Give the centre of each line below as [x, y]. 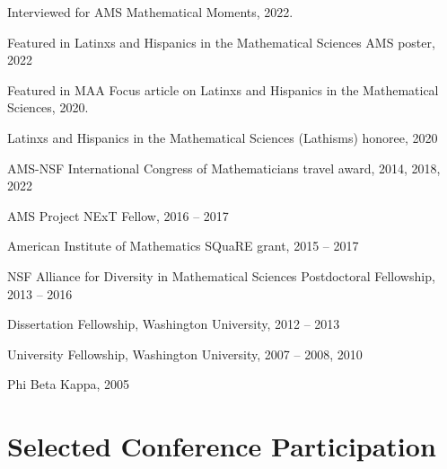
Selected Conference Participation [222, 446]
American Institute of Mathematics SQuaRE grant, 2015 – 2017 [183, 246]
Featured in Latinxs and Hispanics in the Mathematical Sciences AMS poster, [221, 42]
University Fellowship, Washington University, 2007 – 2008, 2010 [185, 354]
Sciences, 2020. [48, 107]
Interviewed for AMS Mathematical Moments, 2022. [150, 12]
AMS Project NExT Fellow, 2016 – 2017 [118, 215]
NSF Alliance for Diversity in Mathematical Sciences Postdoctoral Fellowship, [221, 275]
